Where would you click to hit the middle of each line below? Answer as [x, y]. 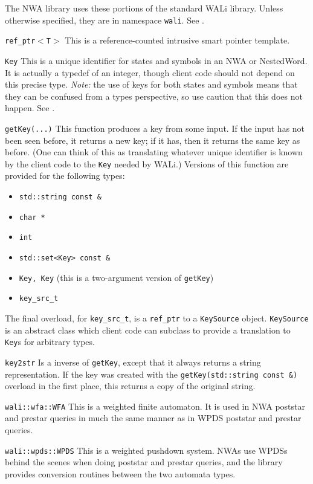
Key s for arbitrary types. [50, 342]
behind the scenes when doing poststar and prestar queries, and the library [144, 462]
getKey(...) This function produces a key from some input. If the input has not [155, 128]
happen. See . [30, 108]
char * [32, 217]
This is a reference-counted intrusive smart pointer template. [177, 40]
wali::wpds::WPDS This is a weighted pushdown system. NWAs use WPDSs [146, 450]
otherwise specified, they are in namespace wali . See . [105, 20]
